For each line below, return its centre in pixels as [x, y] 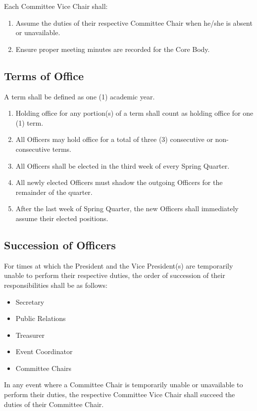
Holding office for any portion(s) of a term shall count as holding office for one [134, 113]
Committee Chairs [43, 368]
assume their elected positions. [62, 218]
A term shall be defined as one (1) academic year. [79, 96]
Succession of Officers [60, 245]
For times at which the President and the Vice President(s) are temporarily [119, 265]
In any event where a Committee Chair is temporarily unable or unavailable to [124, 385]
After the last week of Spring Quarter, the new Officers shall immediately [127, 208]
